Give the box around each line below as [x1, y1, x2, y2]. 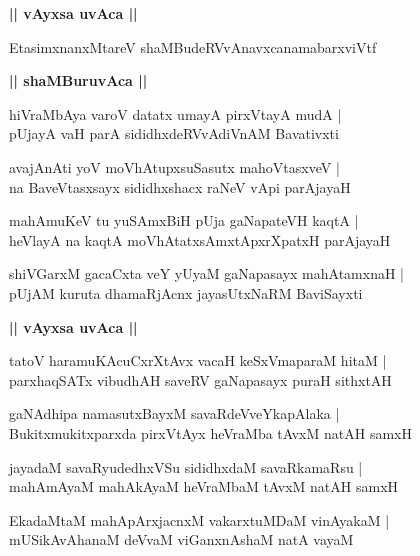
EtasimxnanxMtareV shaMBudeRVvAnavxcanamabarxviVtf [9, 36, 377, 57]
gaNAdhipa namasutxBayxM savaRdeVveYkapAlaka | [9, 403, 340, 424]
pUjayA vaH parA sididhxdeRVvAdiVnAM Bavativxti [9, 123, 339, 144]
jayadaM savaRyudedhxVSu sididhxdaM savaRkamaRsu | [9, 456, 363, 477]
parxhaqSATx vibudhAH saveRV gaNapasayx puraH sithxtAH [9, 369, 392, 390]
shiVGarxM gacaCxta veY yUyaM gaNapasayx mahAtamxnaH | [9, 263, 405, 284]
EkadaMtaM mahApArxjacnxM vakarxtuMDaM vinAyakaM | [9, 509, 390, 530]
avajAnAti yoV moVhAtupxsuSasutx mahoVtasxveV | [9, 156, 340, 177]
